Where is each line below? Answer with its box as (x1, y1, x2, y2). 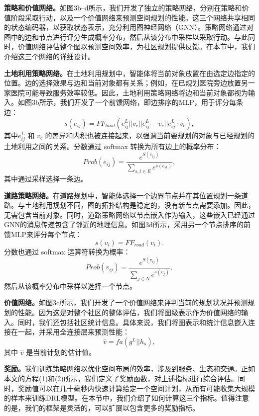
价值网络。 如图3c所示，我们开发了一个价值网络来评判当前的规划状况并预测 (4, 297, 248, 308)
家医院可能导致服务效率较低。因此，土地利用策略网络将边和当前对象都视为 (4, 87, 248, 97)
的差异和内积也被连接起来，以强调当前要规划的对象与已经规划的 (45, 130, 255, 140)
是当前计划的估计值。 (26, 346, 96, 357)
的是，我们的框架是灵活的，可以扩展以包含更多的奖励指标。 (4, 402, 199, 413)
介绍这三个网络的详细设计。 (4, 51, 95, 61)
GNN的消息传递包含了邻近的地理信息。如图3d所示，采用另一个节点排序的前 (4, 219, 251, 230)
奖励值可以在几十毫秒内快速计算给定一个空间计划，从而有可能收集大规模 (17, 383, 255, 393)
